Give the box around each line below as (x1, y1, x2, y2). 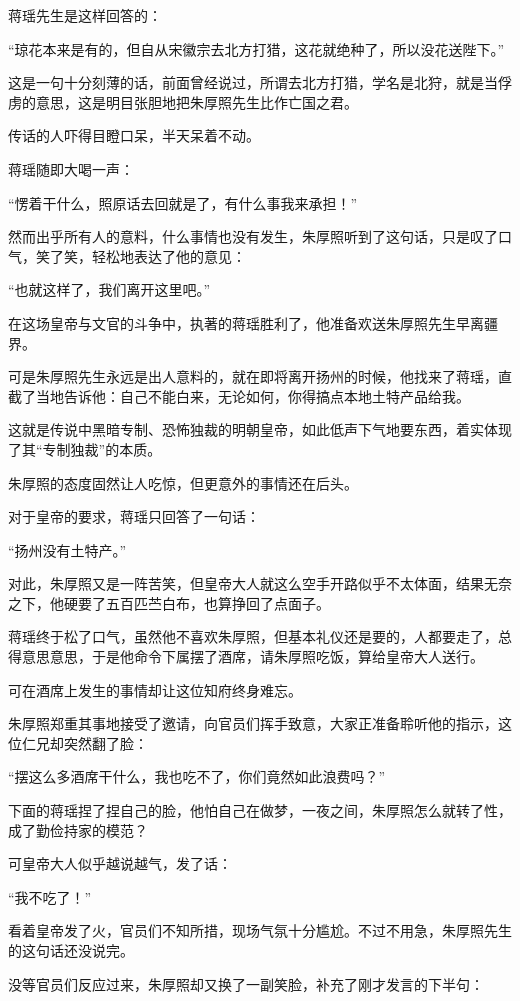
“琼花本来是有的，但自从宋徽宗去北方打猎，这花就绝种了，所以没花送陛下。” (8, 38, 505, 59)
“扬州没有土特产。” (8, 539, 127, 560)
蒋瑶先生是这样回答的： (8, 5, 162, 25)
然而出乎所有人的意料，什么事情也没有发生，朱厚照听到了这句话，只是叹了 (8, 226, 498, 247)
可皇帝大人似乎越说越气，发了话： (8, 853, 232, 874)
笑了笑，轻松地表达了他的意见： (35, 245, 246, 266)
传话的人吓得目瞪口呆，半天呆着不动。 (8, 125, 260, 146)
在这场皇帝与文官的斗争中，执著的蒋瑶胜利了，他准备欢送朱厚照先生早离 (8, 312, 484, 333)
